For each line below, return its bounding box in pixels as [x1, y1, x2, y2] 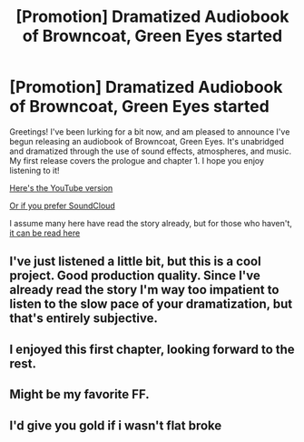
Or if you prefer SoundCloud [9, 200, 115, 211]
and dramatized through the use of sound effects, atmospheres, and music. [9, 146, 292, 156]
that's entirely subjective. [9, 311, 159, 326]
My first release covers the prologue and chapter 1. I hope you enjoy [9, 155, 265, 166]
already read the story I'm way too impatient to [9, 282, 279, 297]
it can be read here [9, 227, 81, 238]
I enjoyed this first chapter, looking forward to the [9, 341, 295, 357]
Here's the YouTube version [9, 182, 113, 193]
